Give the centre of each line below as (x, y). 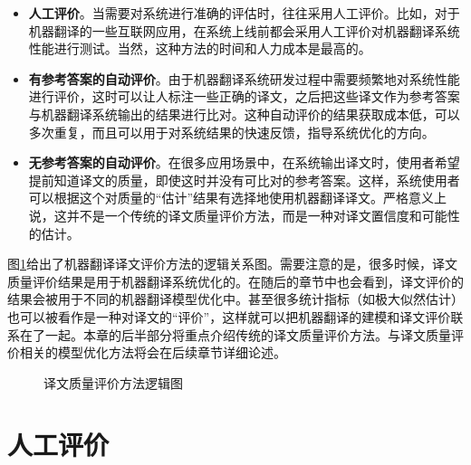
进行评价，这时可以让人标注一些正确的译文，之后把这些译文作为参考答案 (244, 96)
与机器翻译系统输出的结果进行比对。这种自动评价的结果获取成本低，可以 (244, 114)
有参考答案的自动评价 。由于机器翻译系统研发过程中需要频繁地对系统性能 (244, 78)
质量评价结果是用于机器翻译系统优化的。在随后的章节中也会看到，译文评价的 (235, 281)
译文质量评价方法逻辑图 (113, 382)
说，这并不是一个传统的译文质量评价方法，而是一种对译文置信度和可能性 (244, 215)
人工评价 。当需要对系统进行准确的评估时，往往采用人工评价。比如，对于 (244, 13)
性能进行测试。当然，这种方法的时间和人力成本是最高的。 (200, 48)
